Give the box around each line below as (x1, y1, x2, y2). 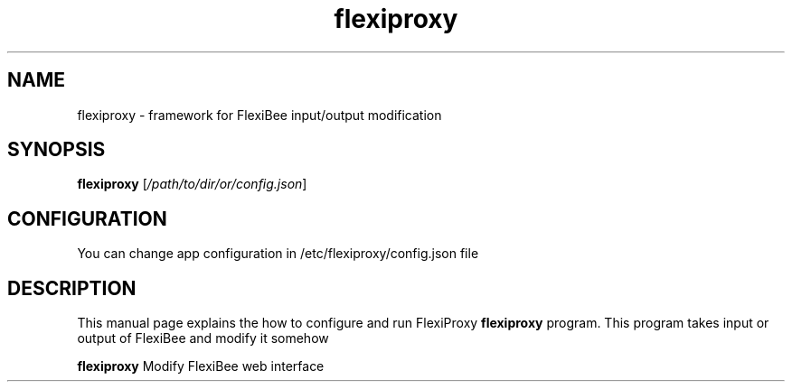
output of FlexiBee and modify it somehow (77, 330, 329, 347)
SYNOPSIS (7, 138, 106, 162)
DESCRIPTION (7, 276, 137, 300)
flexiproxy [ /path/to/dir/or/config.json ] (77, 176, 307, 192)
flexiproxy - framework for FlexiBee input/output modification (77, 107, 442, 123)
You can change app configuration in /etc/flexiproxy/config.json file (77, 245, 479, 262)
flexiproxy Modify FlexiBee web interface (77, 358, 325, 375)
